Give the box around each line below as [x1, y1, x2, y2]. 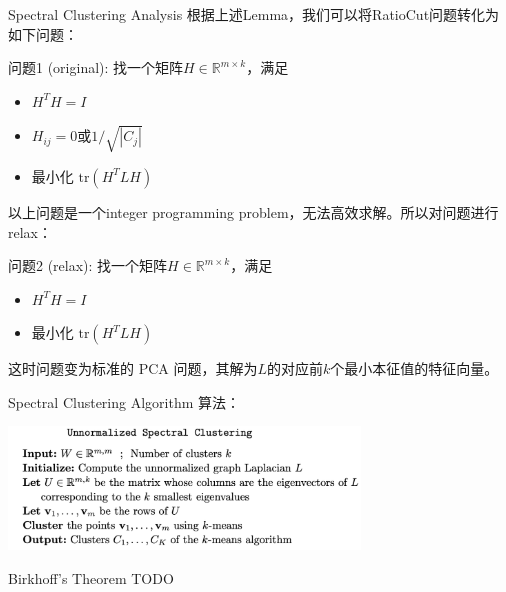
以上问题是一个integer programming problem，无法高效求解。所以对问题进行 [8, 201, 499, 222]
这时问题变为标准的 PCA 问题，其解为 [8, 358, 258, 379]
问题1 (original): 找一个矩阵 [8, 57, 184, 78]
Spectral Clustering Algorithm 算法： [8, 391, 241, 412]
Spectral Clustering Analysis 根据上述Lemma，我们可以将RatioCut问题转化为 [8, 4, 500, 24]
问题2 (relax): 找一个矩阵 [8, 255, 168, 276]
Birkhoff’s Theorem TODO [8, 567, 174, 588]
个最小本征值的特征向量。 [330, 358, 499, 379]
